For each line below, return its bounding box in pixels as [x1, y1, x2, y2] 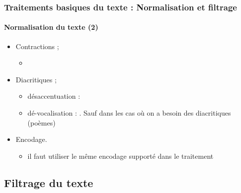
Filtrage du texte [4, 175, 93, 190]
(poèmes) [27, 117, 56, 128]
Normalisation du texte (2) [4, 22, 98, 32]
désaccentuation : [27, 91, 80, 101]
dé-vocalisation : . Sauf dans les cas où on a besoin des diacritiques [27, 108, 231, 118]
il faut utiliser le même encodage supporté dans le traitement [27, 150, 214, 161]
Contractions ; [15, 41, 59, 51]
